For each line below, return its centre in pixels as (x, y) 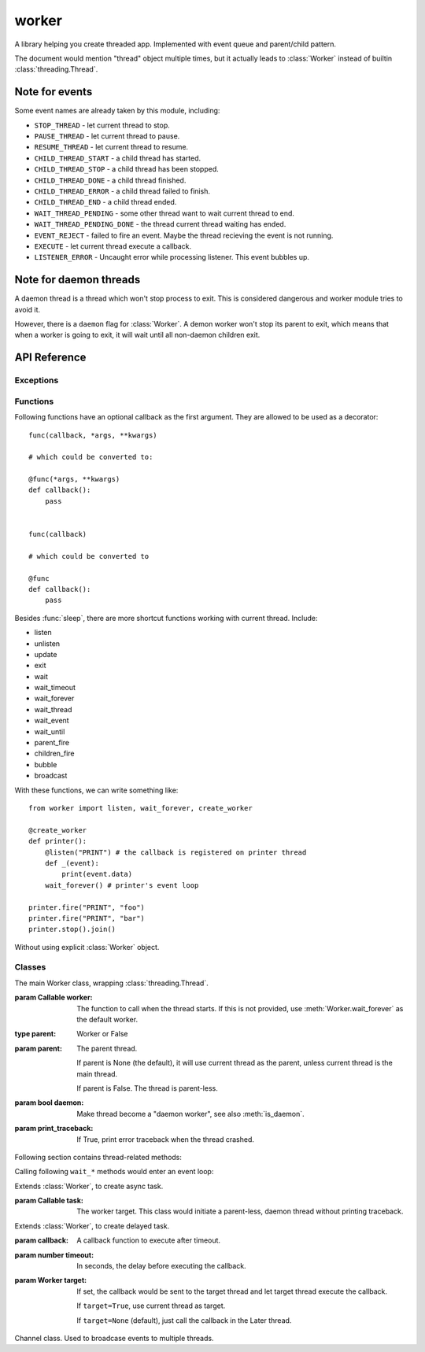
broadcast (51, 776)
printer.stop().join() (72, 929)
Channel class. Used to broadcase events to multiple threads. (114, 1338)
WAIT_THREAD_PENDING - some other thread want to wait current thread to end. (164, 213)
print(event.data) (97, 874)
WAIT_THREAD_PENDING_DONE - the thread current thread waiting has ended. (160, 224)
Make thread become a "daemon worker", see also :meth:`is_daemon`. (190, 1114)
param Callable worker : (54, 997)
